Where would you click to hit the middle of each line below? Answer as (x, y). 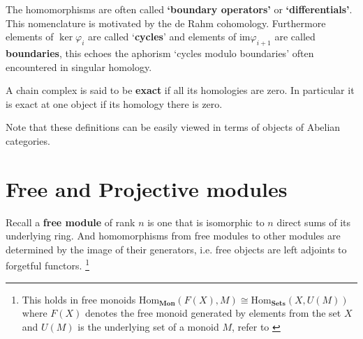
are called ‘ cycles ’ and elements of (162, 37)
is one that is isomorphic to (206, 222)
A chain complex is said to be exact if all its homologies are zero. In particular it (180, 90)
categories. (28, 140)
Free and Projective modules (147, 188)
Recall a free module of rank (71, 222)
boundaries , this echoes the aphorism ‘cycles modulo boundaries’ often (160, 53)
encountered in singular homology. (79, 66)
